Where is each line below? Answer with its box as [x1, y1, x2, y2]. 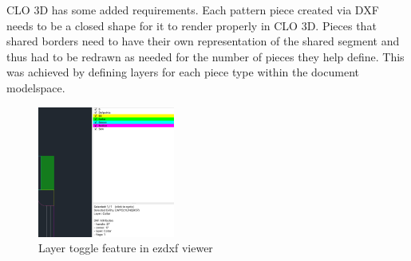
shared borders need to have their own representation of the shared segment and [6, 33, 400, 49]
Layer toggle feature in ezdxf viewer [38, 240, 213, 256]
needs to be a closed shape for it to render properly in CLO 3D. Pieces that [6, 17, 377, 33]
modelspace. [6, 79, 65, 95]
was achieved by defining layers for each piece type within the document [6, 64, 359, 80]
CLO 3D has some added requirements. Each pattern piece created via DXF [6, 2, 379, 18]
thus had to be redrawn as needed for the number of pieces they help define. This [6, 48, 405, 64]
